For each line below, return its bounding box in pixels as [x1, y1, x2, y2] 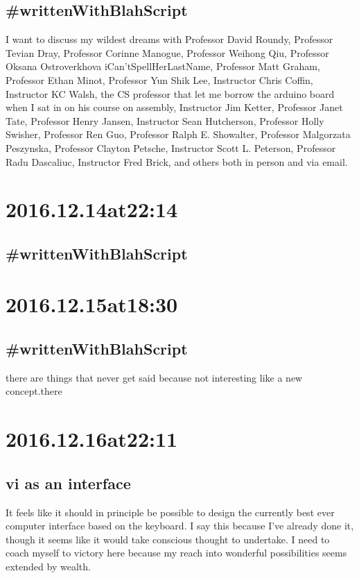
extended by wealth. [6, 559, 91, 574]
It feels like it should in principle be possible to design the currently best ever [6, 504, 335, 519]
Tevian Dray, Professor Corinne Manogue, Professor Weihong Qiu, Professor [6, 45, 329, 60]
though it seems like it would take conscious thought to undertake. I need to [6, 532, 330, 546]
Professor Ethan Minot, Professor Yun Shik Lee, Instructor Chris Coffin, [6, 72, 313, 87]
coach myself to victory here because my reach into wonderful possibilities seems [6, 545, 347, 560]
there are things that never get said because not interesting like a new [6, 370, 303, 384]
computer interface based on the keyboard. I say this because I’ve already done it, [6, 518, 354, 533]
